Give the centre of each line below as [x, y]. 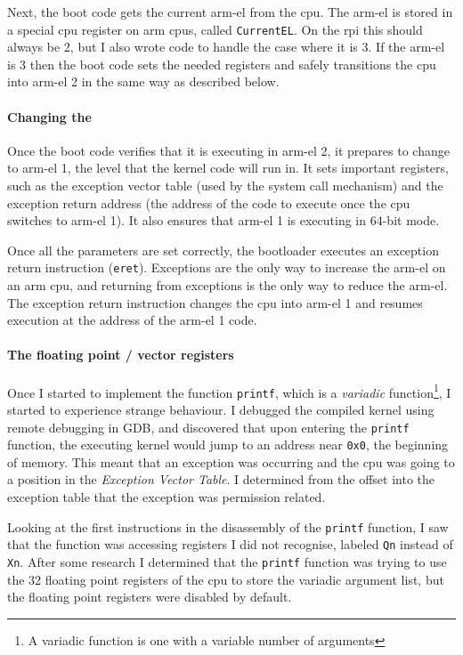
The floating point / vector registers [121, 355]
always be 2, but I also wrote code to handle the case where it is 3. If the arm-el [226, 47]
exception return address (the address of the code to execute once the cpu [209, 202]
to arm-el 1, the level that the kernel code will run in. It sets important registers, [228, 168]
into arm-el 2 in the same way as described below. [143, 81]
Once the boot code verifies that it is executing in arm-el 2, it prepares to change [228, 150]
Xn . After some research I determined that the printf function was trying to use [227, 561]
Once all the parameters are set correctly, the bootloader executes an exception [223, 250]
